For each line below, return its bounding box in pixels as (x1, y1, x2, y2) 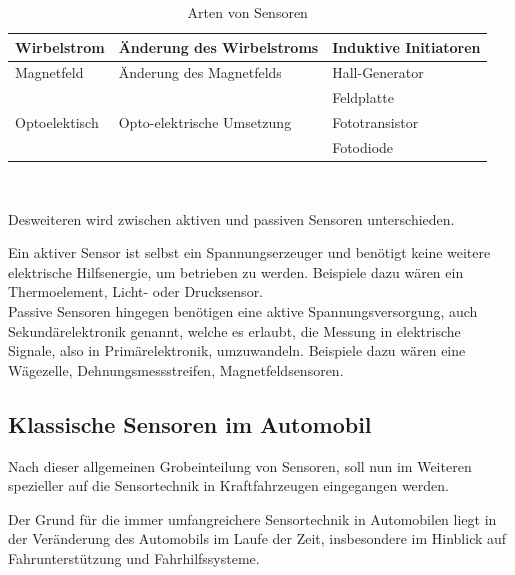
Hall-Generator (332, 62, 424, 83)
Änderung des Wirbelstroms (118, 36, 319, 57)
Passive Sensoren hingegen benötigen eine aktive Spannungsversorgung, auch (8, 301, 478, 322)
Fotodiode (332, 136, 394, 157)
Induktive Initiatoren (332, 36, 481, 57)
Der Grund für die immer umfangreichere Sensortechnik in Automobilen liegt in (8, 508, 497, 529)
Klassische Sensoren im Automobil (8, 408, 372, 439)
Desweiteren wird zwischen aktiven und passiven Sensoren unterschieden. (8, 208, 455, 229)
